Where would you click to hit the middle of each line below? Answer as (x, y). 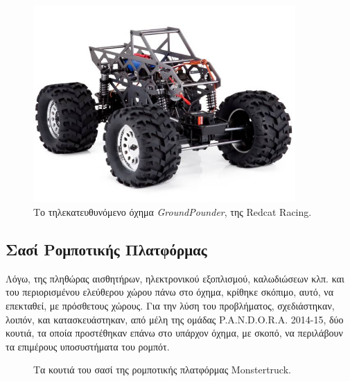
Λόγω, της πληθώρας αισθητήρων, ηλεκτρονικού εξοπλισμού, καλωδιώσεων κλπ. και (175, 278)
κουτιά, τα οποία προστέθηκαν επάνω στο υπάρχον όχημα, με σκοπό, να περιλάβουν (174, 333)
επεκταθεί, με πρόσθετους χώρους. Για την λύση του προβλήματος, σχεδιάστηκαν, (170, 306)
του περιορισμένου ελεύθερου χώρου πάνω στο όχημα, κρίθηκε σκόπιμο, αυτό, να (169, 292)
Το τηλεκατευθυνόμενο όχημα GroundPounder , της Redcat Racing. (173, 212)
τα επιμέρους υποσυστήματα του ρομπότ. (88, 346)
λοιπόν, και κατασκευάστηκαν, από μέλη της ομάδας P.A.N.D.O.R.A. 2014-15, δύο (175, 319)
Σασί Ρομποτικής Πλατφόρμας (106, 249)
